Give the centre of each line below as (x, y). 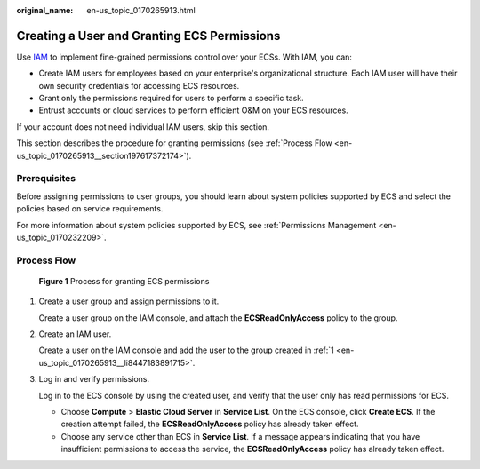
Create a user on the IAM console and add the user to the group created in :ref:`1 (187, 350)
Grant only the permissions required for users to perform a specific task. (171, 99)
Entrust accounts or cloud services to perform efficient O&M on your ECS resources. (193, 110)
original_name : (45, 10)
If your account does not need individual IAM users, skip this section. (143, 127)
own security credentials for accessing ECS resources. (139, 85)
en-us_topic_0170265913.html (141, 10)
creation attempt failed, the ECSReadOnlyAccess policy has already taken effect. (210, 424)
